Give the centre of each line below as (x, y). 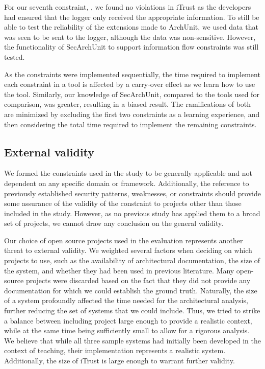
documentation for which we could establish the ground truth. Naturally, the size (131, 290)
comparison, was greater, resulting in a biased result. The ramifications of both (128, 104)
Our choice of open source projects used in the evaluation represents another (124, 240)
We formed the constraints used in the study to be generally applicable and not (128, 173)
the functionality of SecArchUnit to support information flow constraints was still (131, 47)
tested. (15, 56)
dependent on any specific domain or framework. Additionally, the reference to (127, 183)
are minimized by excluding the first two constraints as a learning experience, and (132, 114)
